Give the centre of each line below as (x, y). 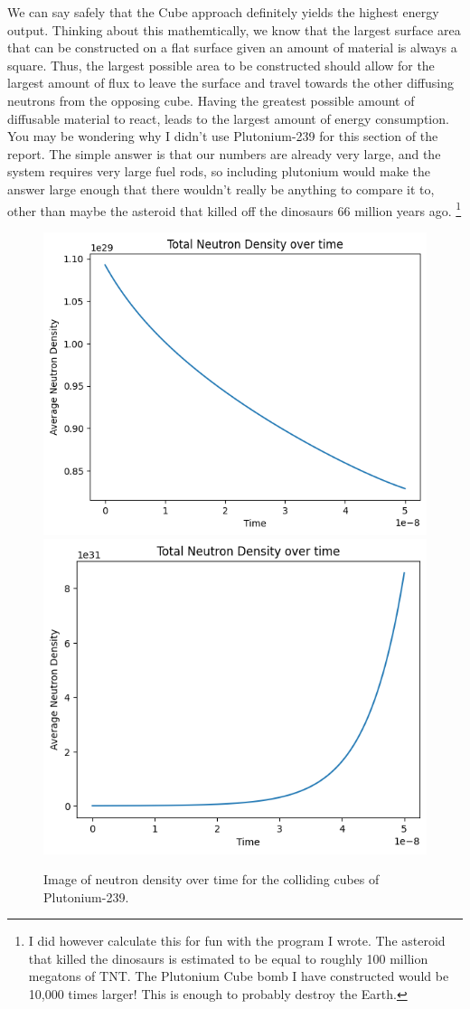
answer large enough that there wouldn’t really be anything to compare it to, (221, 189)
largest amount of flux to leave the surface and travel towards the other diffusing (230, 83)
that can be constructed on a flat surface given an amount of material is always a (232, 47)
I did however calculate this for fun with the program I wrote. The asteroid (237, 941)
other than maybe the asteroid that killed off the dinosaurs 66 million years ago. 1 (235, 209)
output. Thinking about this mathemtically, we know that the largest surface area (234, 29)
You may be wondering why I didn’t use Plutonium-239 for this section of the (223, 136)
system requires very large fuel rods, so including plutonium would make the (219, 171)
